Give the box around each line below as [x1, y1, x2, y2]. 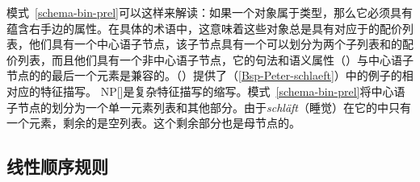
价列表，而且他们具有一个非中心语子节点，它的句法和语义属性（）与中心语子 [6, 51, 414, 68]
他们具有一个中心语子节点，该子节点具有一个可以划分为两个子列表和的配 [28, 35, 414, 52]
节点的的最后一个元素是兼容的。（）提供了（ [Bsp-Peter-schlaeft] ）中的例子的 [6, 67, 402, 84]
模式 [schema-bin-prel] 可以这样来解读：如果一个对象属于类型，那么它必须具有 [6, 4, 413, 20]
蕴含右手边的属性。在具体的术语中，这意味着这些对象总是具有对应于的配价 [6, 19, 402, 36]
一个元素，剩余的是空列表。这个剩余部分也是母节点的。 [6, 114, 300, 131]
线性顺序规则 [6, 154, 108, 179]
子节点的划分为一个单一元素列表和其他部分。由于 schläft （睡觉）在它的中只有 [6, 98, 412, 115]
